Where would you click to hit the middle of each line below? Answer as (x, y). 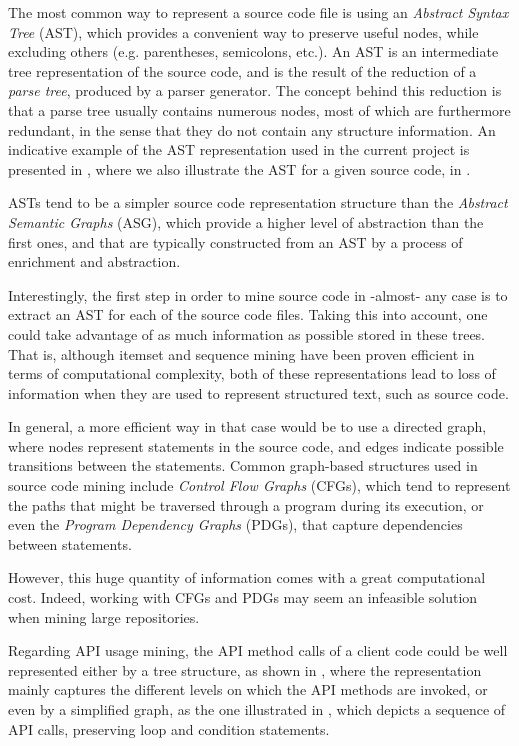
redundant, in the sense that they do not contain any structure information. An (252, 129)
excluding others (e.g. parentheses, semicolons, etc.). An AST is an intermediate (253, 51)
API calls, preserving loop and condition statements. (169, 728)
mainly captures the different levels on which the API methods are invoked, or (248, 689)
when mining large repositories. (104, 616)
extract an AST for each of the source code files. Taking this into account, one (248, 314)
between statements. (70, 543)
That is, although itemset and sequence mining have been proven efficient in (241, 353)
